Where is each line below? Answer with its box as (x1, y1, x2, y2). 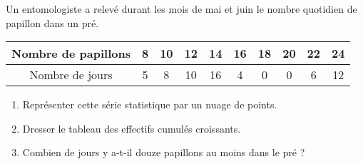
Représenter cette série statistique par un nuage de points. (22, 97, 277, 112)
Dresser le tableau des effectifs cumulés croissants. (22, 121, 241, 135)
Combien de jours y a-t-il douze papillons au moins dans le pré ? (22, 145, 305, 160)
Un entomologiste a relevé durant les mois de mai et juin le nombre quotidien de (6, 1, 357, 16)
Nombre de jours (29, 66, 113, 83)
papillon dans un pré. (6, 15, 99, 30)
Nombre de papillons (11, 45, 131, 62)
